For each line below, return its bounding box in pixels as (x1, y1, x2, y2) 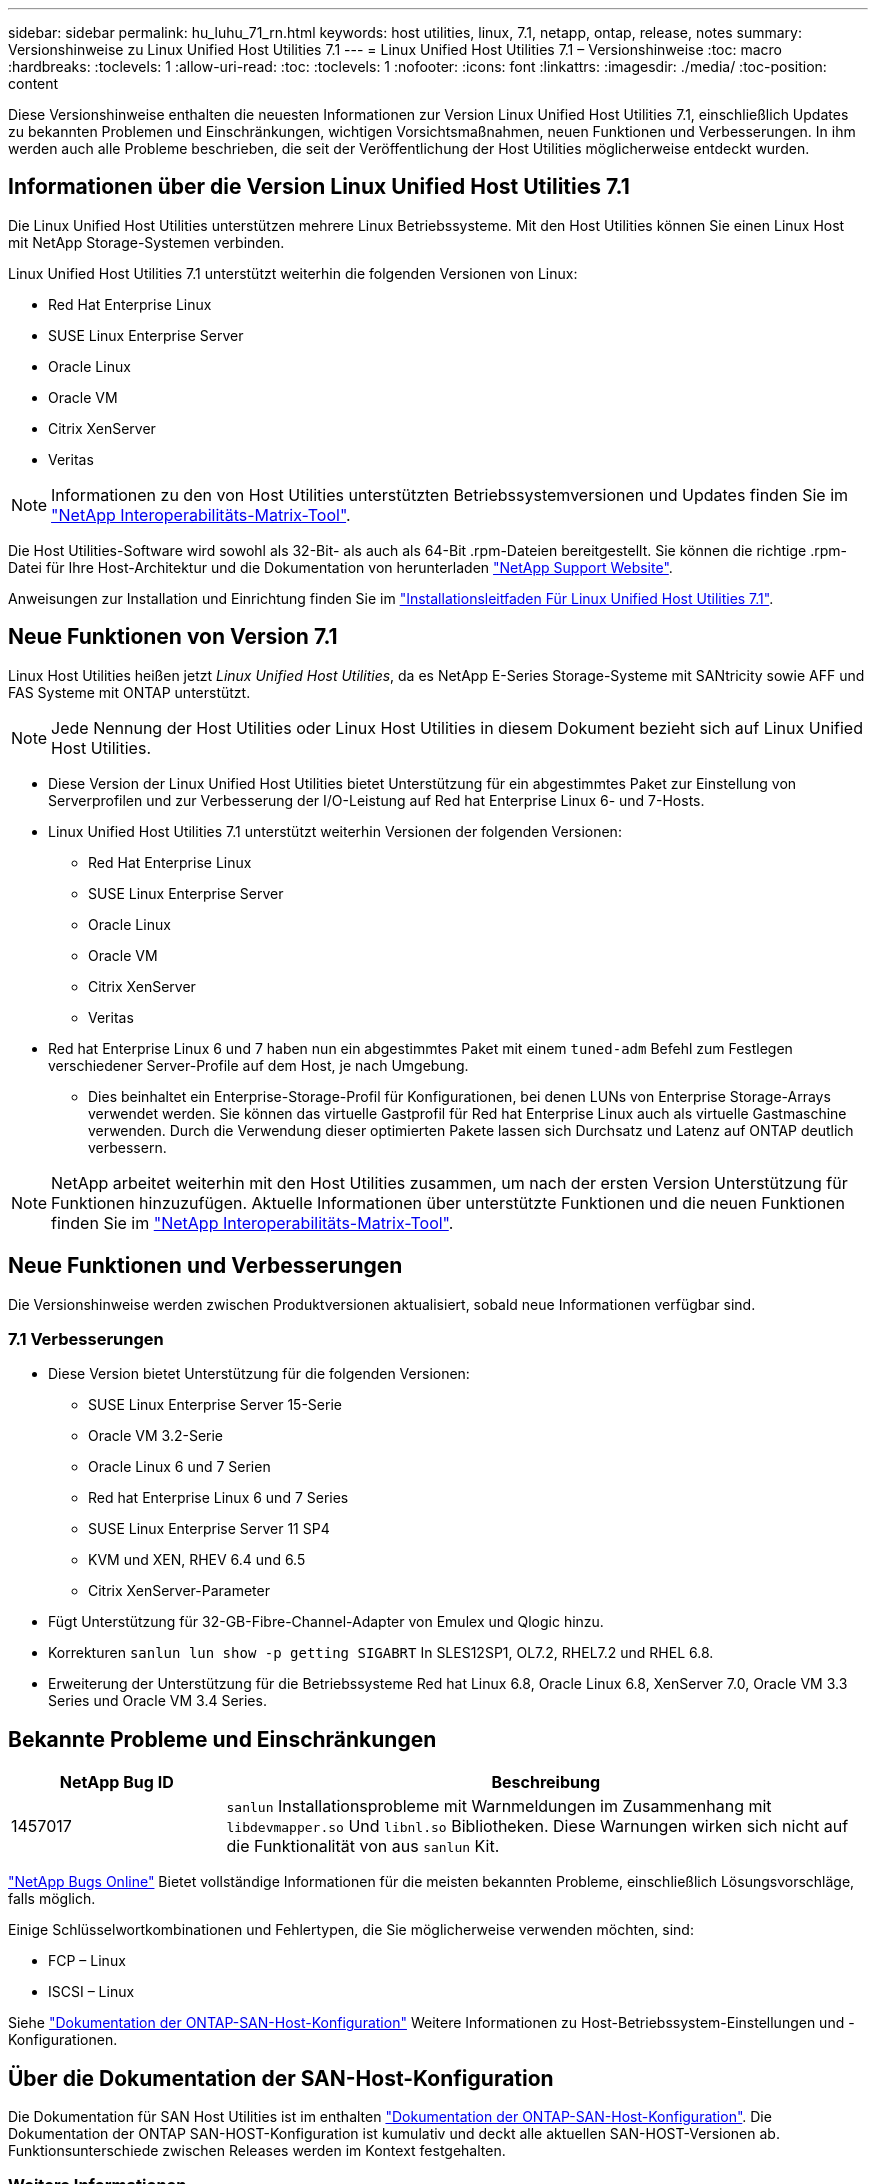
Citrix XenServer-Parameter (88, 1582, 270, 1600)
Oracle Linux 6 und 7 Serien (88, 1458, 271, 1476)
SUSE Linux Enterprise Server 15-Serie (88, 1396, 342, 1414)
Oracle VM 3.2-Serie (88, 1427, 224, 1445)
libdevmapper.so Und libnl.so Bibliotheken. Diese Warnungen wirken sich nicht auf (226, 1816, 849, 1837)
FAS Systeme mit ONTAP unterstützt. (8, 683, 251, 701)
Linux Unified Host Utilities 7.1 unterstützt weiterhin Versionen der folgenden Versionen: (48, 822, 622, 840)
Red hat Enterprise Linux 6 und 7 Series (88, 1489, 349, 1507)
